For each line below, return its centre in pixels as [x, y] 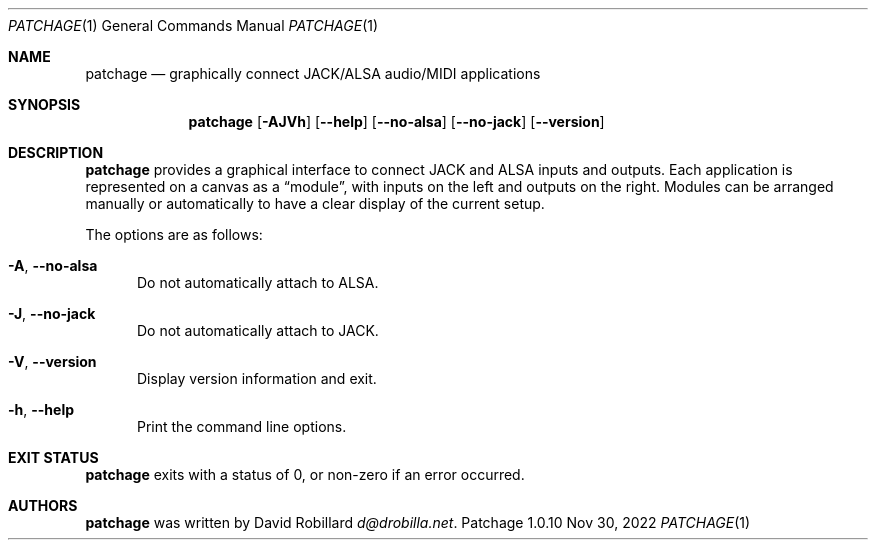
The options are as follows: [174, 234]
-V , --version [52, 361]
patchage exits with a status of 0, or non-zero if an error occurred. [305, 474]
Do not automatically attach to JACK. [258, 330]
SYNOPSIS [44, 104]
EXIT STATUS [53, 457]
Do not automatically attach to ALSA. [258, 282]
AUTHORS [43, 505]
